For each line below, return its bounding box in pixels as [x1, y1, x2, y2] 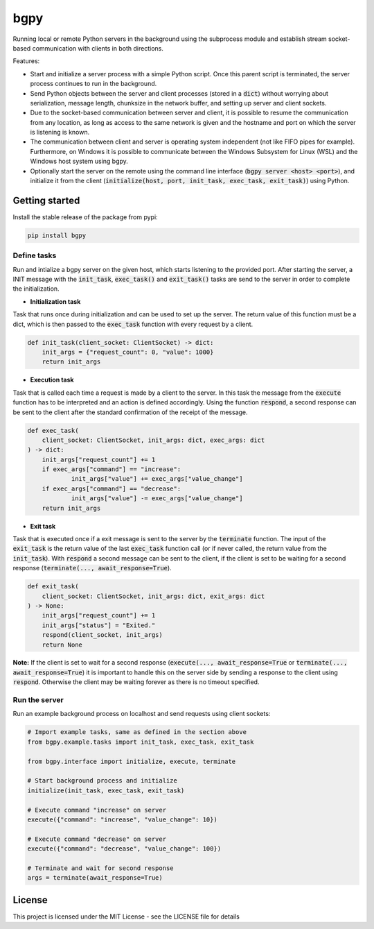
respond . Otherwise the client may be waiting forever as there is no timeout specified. [12, 678, 260, 686]
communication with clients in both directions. [32, 44, 164, 52]
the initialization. [12, 284, 60, 293]
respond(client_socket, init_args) [42, 631, 163, 639]
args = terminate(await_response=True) [27, 874, 163, 882]
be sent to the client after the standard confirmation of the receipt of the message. [12, 408, 249, 416]
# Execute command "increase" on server [27, 806, 166, 814]
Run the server [12, 695, 64, 705]
